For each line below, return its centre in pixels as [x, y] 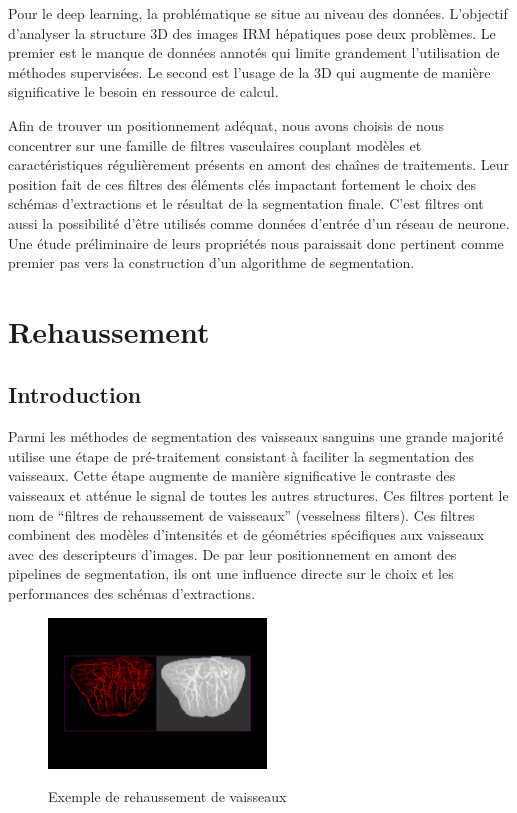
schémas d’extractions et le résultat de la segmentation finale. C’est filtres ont [246, 203]
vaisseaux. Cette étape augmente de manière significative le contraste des [232, 475]
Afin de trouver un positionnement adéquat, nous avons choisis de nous [226, 124]
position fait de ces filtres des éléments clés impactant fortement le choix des [242, 183]
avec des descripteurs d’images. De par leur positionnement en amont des [232, 553]
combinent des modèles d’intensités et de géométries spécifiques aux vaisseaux [246, 534]
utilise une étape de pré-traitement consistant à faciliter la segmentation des [241, 455]
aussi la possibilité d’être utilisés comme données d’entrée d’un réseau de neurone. [259, 222]
